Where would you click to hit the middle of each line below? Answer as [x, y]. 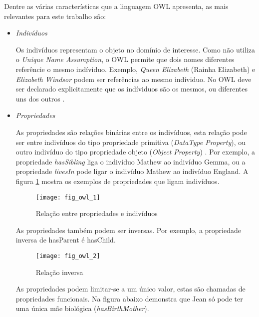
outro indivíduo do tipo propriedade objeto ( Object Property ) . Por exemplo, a [135, 152]
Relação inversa [59, 272]
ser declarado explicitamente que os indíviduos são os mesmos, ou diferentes [132, 89]
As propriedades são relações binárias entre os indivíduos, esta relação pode [131, 132]
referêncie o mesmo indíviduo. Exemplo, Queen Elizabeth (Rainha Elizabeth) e [135, 69]
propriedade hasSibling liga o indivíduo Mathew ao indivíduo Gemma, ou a [130, 161]
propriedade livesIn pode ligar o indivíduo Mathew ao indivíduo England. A [132, 171]
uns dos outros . [40, 98]
